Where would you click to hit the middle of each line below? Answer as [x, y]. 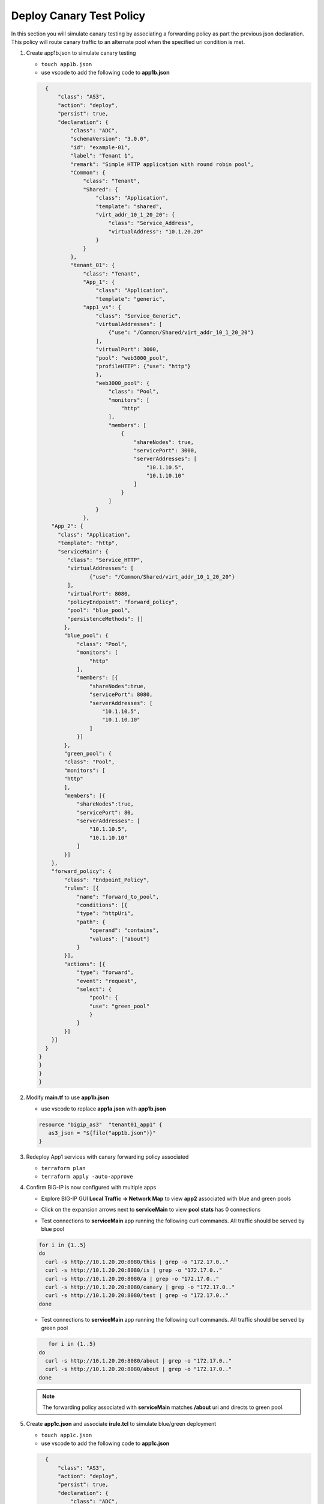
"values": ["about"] [119, 939]
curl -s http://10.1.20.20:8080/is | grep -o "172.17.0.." [134, 1270]
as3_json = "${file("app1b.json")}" [102, 1133]
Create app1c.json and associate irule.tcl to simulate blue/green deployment [121, 1424]
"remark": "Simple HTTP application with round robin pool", [162, 164]
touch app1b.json [67, 64]
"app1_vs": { [102, 307]
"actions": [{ [85, 964]
